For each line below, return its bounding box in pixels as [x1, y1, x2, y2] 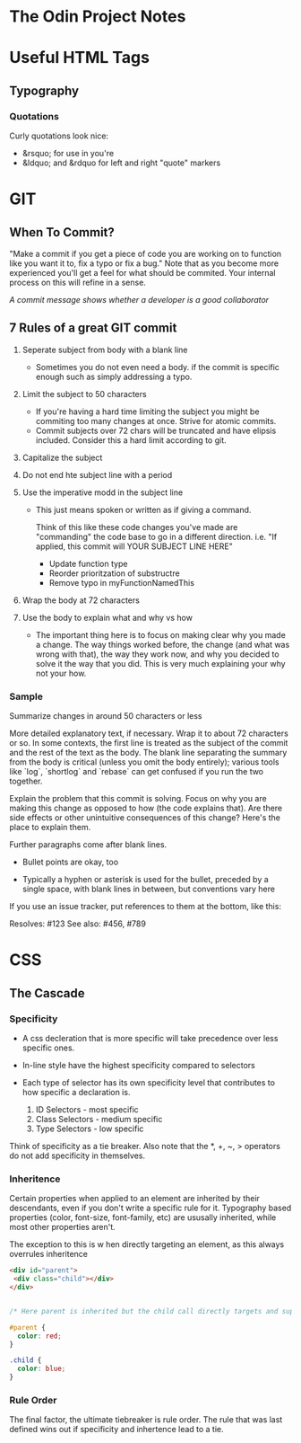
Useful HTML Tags [9, 48, 150, 68]
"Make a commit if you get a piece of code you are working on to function [9, 249, 282, 260]
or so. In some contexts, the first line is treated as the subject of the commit [9, 738, 288, 748]
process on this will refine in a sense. [9, 277, 146, 288]
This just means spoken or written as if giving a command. [35, 504, 252, 515]
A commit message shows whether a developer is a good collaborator [9, 295, 270, 305]
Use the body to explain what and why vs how [21, 612, 193, 623]
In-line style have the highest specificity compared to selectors [21, 1060, 255, 1071]
